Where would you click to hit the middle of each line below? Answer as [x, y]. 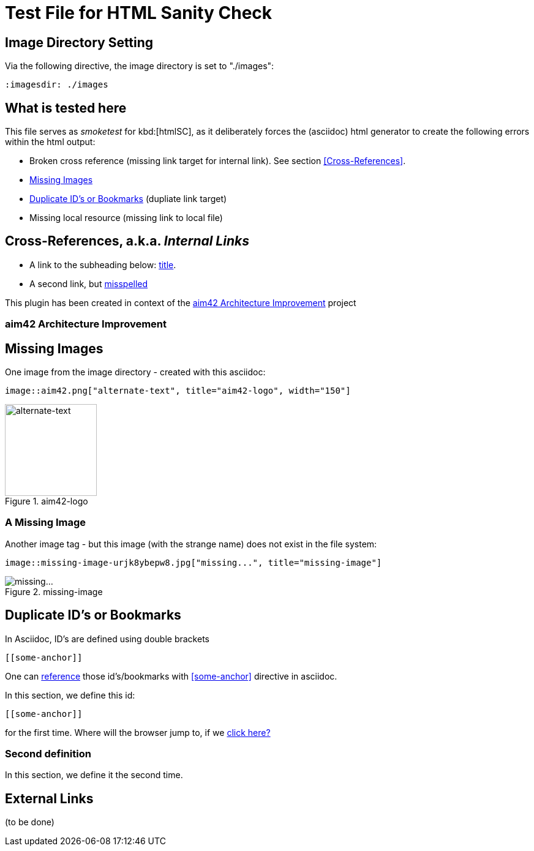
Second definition [48, 754]
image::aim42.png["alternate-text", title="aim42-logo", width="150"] [178, 391]
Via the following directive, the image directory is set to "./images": [140, 66]
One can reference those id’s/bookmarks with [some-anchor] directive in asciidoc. [171, 676]
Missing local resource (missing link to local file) [126, 218]
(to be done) [30, 822]
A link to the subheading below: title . [103, 264]
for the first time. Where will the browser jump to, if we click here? [138, 732]
